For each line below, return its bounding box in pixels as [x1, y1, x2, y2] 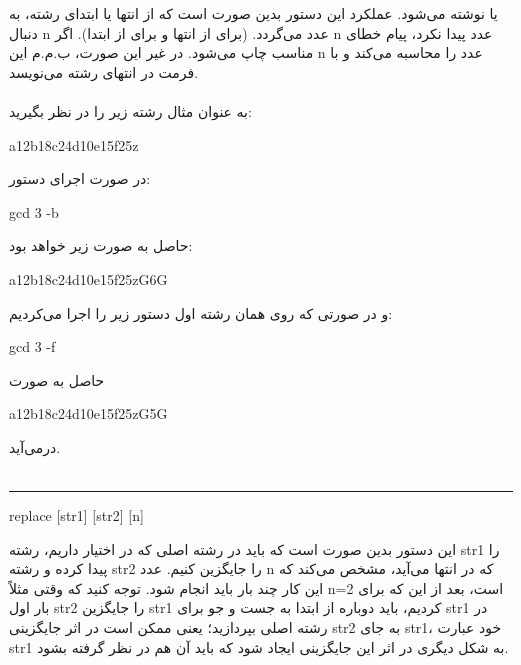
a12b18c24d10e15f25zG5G [9, 403, 168, 424]
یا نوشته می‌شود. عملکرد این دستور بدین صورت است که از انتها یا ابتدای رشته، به [9, 3, 498, 23]
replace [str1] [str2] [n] [9, 505, 144, 526]
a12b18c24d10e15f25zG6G [9, 268, 168, 289]
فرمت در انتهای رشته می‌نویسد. [9, 61, 199, 82]
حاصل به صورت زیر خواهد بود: [9, 235, 193, 256]
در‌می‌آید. [9, 436, 61, 457]
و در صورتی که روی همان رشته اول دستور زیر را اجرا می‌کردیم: [9, 302, 393, 323]
